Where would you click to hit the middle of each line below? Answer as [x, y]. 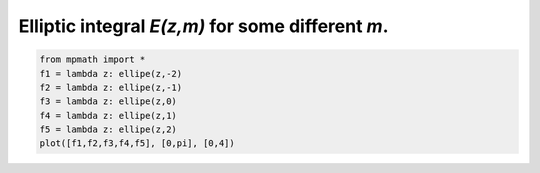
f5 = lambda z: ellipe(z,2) [108, 129]
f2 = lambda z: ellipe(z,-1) [111, 87]
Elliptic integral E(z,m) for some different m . [203, 26]
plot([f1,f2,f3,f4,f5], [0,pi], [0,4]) [137, 143]
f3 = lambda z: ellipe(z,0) [108, 101]
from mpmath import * [92, 59]
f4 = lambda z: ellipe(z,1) [108, 115]
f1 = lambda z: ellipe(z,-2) [111, 73]
